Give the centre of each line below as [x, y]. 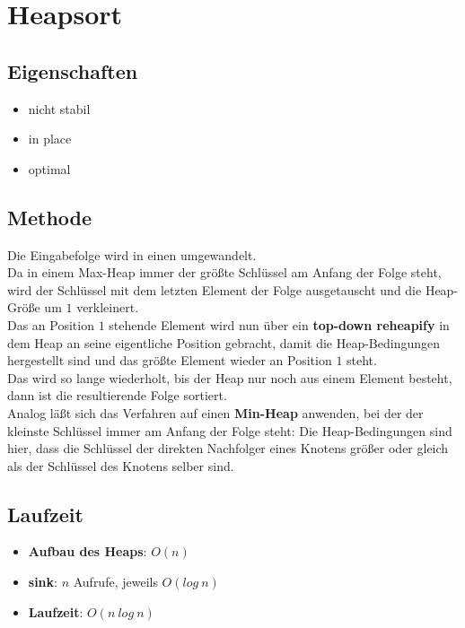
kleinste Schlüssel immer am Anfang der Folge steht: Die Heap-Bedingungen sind [230, 430]
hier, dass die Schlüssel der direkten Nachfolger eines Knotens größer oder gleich [228, 448]
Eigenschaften [73, 70]
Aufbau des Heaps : [88, 551]
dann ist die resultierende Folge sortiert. [117, 395]
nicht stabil [59, 108]
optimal [49, 168]
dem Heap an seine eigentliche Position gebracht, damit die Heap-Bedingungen [224, 342]
